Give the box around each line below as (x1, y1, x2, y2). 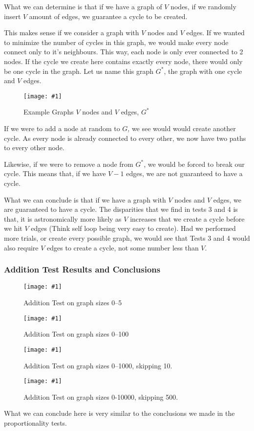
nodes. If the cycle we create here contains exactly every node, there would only (4, 56, 243, 66)
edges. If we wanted (186, 27, 245, 38)
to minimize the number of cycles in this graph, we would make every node (4, 37, 229, 47)
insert (4, 11, 21, 21)
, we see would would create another (127, 123, 236, 133)
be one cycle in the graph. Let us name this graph (4, 66, 154, 76)
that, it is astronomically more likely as (4, 213, 122, 224)
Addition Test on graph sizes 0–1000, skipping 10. (23, 360, 172, 370)
